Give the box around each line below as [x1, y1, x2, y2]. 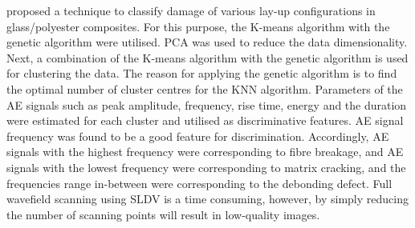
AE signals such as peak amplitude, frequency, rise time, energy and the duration [6, 96, 407, 113]
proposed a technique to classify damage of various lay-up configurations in [6, 2, 376, 18]
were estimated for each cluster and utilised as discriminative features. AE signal [6, 112, 404, 129]
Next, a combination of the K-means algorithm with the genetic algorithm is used [6, 49, 409, 66]
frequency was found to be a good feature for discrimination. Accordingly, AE [6, 127, 389, 144]
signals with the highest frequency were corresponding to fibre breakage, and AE [6, 143, 404, 160]
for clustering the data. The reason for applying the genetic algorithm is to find [6, 65, 397, 82]
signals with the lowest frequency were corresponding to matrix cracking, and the [6, 158, 406, 175]
